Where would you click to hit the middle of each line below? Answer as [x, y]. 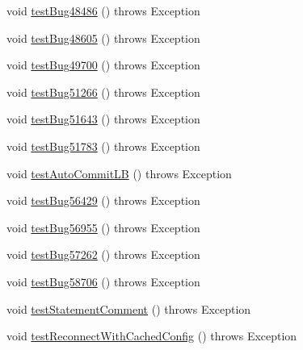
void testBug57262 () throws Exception [103, 254]
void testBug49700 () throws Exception [103, 65]
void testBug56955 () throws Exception [103, 227]
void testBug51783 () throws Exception [103, 146]
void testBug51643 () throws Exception [103, 119]
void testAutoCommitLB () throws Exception [119, 173]
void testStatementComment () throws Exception [129, 308]
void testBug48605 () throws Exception [103, 37]
